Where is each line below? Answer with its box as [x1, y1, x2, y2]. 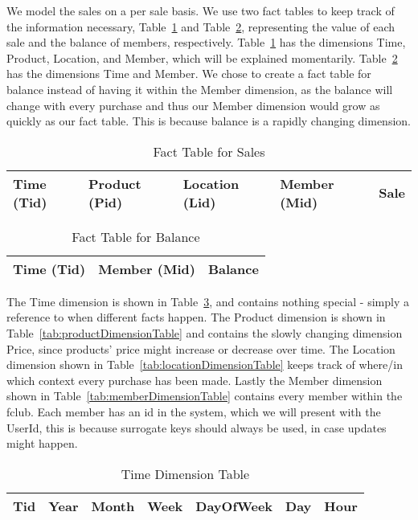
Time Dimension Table [121, 464, 250, 483]
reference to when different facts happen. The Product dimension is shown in [6, 309, 386, 326]
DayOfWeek [195, 496, 273, 515]
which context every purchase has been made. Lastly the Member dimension [6, 371, 383, 388]
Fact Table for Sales [153, 141, 265, 161]
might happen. [6, 435, 78, 452]
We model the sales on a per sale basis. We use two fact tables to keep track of [6, 2, 395, 18]
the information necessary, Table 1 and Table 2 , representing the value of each [6, 18, 395, 35]
